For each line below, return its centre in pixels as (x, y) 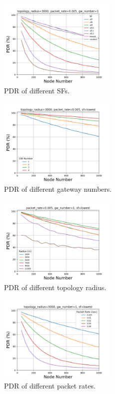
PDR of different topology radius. (55, 287)
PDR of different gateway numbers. (58, 189)
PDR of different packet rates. (50, 386)
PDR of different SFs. (37, 90)
